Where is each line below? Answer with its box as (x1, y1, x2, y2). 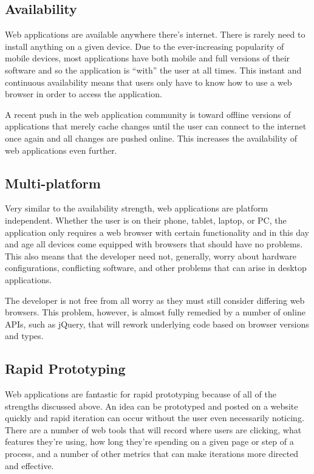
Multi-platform (5, 173, 101, 192)
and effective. (5, 459, 54, 472)
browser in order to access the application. (5, 88, 162, 100)
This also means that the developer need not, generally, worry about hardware (5, 249, 296, 262)
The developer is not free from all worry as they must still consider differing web (5, 294, 305, 306)
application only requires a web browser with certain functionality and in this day (5, 225, 309, 238)
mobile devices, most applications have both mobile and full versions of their (5, 52, 290, 64)
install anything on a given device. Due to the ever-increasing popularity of (5, 39, 284, 52)
